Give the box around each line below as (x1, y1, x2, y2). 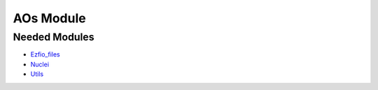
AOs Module (13, 10, 87, 26)
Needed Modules (13, 31, 94, 43)
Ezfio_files (30, 50, 61, 59)
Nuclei (30, 60, 49, 68)
